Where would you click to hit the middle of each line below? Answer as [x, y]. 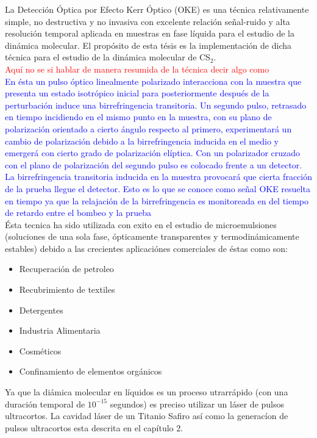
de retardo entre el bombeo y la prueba [78, 213]
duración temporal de [45, 404]
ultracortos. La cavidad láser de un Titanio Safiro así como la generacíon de [147, 416]
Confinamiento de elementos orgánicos [91, 371]
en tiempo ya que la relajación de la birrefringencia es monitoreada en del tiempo [157, 200]
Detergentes [41, 310]
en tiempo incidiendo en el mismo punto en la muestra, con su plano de [138, 117]
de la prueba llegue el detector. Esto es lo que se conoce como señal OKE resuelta [158, 188]
